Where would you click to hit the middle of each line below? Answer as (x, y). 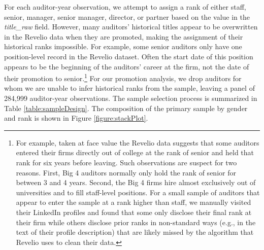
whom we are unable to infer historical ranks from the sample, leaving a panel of (129, 88)
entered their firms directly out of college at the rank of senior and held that (135, 152)
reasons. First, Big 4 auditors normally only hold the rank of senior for (126, 172)
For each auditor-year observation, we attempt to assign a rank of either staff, (125, 7)
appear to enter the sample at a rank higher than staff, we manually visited (134, 202)
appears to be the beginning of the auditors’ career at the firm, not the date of (127, 66)
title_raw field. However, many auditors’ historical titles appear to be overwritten (131, 27)
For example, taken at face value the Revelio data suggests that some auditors (138, 142)
